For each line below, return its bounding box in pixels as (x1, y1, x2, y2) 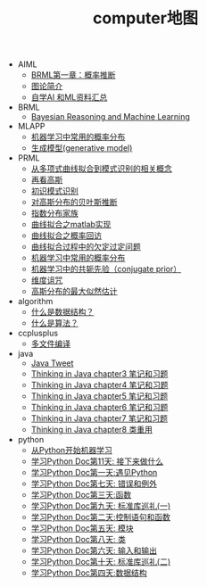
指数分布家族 (30, 208, 79, 219)
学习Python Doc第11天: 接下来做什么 (30, 456, 163, 467)
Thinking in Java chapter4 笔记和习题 (30, 380, 169, 391)
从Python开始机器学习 (30, 445, 113, 456)
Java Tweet (30, 358, 74, 368)
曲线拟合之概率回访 (30, 230, 103, 241)
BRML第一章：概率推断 (30, 70, 116, 80)
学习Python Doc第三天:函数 (30, 490, 132, 500)
